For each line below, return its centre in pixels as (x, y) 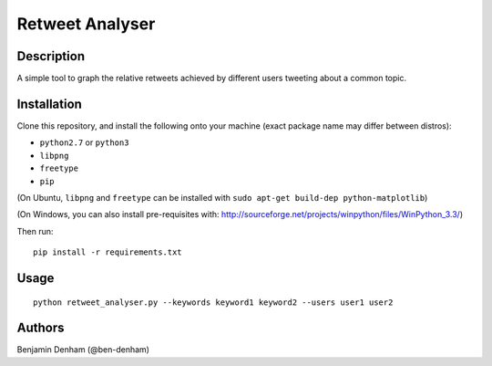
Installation (49, 104)
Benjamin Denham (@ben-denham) (83, 350)
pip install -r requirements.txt (108, 252)
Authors (41, 328)
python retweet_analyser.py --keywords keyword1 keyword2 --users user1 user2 (213, 302)
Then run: (35, 231)
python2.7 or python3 (84, 142)
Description (51, 56)
